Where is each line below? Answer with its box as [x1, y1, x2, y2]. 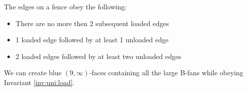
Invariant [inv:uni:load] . [4, 77, 75, 87]
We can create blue [4, 67, 62, 78]
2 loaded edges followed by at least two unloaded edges [15, 51, 181, 61]
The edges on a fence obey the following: [4, 1, 127, 11]
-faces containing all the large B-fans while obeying [89, 67, 244, 78]
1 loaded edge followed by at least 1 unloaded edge [15, 34, 169, 45]
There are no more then [15, 18, 88, 28]
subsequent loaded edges [95, 18, 169, 28]
